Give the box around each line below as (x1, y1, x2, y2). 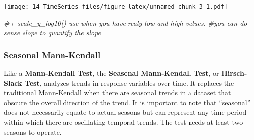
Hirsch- (221, 68, 247, 78)
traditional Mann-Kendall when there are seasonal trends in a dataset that (4, 87, 231, 98)
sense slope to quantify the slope (4, 27, 101, 38)
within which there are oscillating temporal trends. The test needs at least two (4, 117, 243, 127)
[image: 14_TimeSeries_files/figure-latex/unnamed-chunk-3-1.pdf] (4, 3, 228, 10)
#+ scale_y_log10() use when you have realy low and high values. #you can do (4, 17, 247, 28)
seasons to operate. (4, 126, 62, 137)
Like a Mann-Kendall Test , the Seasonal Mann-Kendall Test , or (4, 68, 219, 78)
